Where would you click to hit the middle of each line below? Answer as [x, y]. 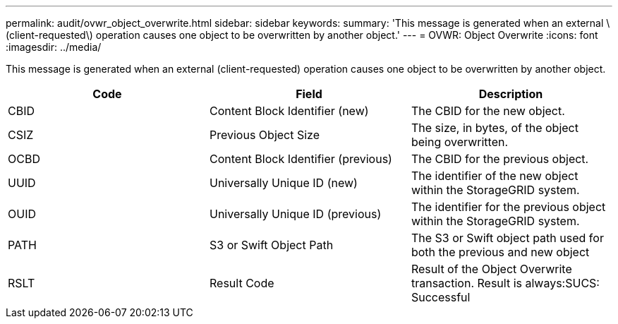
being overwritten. [460, 142]
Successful [441, 297]
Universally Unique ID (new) [283, 183]
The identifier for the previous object [508, 207]
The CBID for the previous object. [500, 159]
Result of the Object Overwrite [491, 269]
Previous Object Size [265, 135]
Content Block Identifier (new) [289, 111]
